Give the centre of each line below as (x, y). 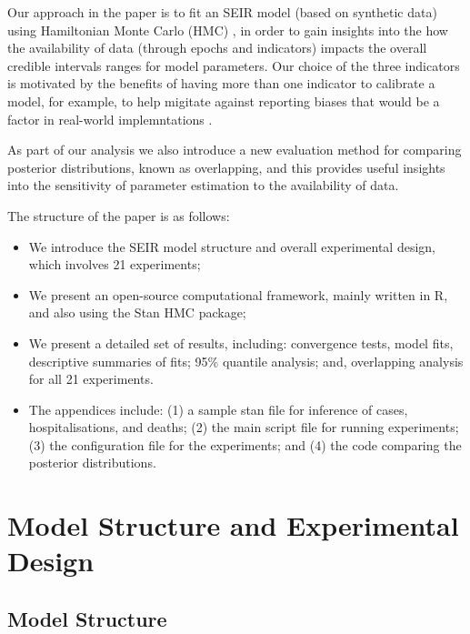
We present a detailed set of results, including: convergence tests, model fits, (241, 342)
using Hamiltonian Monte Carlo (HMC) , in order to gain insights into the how (228, 30)
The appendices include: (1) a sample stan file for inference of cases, (218, 409)
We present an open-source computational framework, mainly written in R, (238, 294)
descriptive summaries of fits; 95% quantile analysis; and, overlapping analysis (246, 361)
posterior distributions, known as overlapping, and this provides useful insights (226, 167)
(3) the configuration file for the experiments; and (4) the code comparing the (245, 444)
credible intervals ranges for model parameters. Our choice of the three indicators (234, 65)
